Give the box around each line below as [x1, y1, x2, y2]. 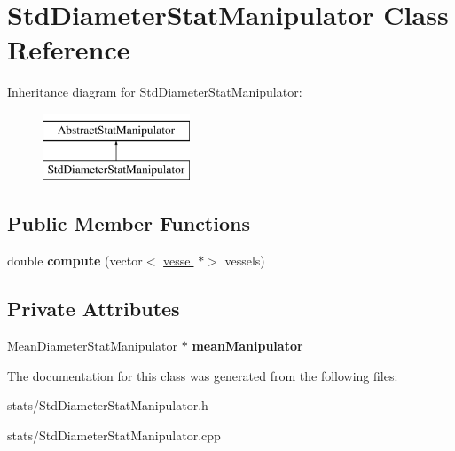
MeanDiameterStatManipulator [7, 336, 178, 355]
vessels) [224, 251, 265, 270]
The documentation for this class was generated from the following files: [7, 366, 398, 384]
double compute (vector [7, 251, 143, 270]
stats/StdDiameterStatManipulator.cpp [7, 425, 221, 444]
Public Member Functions [7, 210, 250, 237]
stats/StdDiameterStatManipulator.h [7, 396, 208, 415]
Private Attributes [7, 295, 180, 322]
